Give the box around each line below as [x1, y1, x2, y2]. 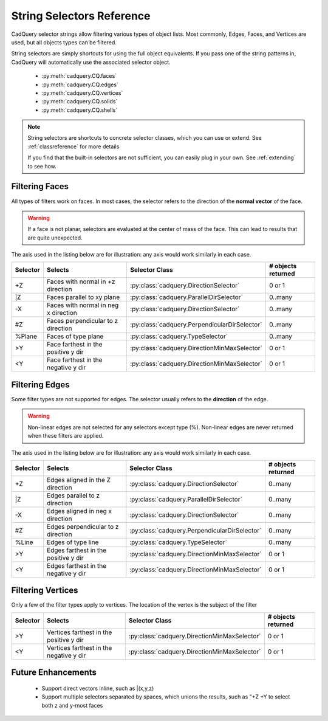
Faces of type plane [46, 332, 104, 340]
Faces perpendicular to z [46, 317, 118, 325]
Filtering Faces [11, 181, 69, 191]
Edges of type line [46, 538, 99, 547]
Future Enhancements [11, 668, 97, 678]
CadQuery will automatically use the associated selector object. [11, 58, 171, 66]
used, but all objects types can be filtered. [11, 38, 117, 46]
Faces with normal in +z [46, 277, 115, 286]
